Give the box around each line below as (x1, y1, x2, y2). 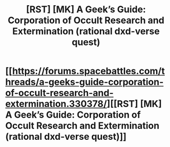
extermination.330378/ (5, 98, 108, 110)
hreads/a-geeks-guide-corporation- (5, 76, 164, 88)
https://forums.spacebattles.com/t (12, 65, 165, 77)
